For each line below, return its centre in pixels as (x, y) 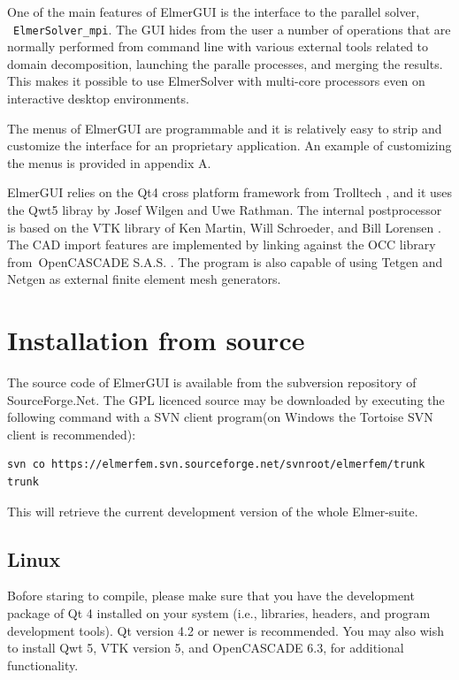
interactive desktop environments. (98, 99)
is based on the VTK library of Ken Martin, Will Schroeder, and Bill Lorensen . (224, 227)
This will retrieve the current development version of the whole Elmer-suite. (213, 511)
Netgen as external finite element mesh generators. (144, 279)
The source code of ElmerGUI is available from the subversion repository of (212, 382)
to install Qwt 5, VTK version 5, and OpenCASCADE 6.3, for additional (206, 648)
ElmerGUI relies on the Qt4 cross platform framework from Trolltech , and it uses (230, 192)
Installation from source (156, 340)
